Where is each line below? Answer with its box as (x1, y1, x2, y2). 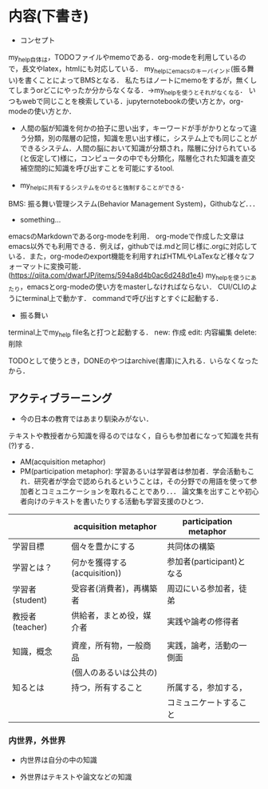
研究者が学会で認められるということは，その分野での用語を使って (33, 477, 251, 487)
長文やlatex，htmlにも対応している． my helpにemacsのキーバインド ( (22, 63, 234, 75)
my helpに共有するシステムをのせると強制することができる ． (19, 181, 189, 192)
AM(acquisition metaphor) (19, 457, 106, 467)
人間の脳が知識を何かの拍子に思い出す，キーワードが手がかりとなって (19, 123, 250, 133)
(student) (12, 595, 48, 606)
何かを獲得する (71, 557, 128, 568)
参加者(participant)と (167, 556, 246, 567)
